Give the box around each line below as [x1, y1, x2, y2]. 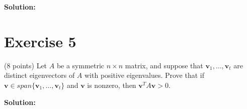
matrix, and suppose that [125, 60, 203, 70]
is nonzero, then [87, 79, 136, 90]
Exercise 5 [4, 31, 76, 51]
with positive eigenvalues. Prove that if [85, 70, 205, 80]
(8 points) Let [4, 60, 47, 70]
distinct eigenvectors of [4, 70, 75, 80]
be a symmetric [56, 60, 105, 70]
